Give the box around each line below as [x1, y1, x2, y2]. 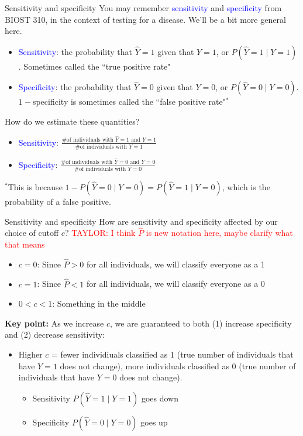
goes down [141, 392, 178, 404]
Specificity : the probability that [18, 81, 132, 93]
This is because [8, 180, 63, 193]
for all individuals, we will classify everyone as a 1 [86, 258, 265, 270]
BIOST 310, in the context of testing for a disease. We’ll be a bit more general [5, 13, 286, 25]
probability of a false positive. [5, 195, 111, 207]
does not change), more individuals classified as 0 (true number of [60, 359, 296, 372]
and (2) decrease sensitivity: [5, 328, 105, 341]
